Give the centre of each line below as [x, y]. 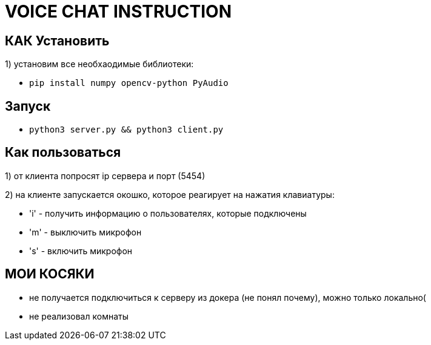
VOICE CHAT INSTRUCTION [119, 11]
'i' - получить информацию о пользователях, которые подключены [168, 213]
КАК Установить [57, 41]
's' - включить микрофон [81, 251]
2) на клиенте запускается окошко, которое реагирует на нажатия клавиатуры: [170, 194]
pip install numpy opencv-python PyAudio [129, 83]
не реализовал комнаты [79, 316]
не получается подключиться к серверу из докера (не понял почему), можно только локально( [228, 297]
